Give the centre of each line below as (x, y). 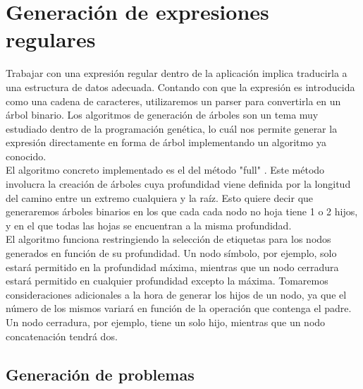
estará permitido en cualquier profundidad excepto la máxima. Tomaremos (167, 281)
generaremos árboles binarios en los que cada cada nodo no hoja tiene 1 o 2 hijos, (182, 211)
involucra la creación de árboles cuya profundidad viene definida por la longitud (178, 184)
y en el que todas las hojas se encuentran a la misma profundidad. (149, 225)
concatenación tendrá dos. (62, 336)
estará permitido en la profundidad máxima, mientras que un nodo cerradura (172, 267)
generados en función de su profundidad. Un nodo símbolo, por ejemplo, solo (171, 253)
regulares (51, 39)
